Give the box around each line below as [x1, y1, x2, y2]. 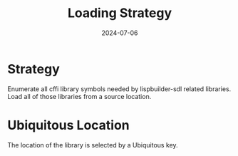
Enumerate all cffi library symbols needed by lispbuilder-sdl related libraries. [7, 84, 232, 93]
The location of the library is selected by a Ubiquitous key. [7, 140, 178, 149]
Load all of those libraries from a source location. [7, 92, 152, 100]
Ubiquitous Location [7, 117, 130, 133]
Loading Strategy [67, 5, 172, 21]
